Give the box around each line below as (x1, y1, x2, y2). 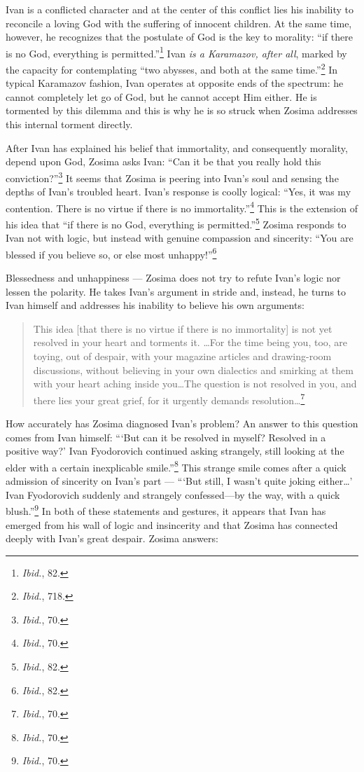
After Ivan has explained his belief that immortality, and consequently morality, (6, 140, 348, 155)
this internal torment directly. (6, 117, 133, 132)
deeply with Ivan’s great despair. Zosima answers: (6, 531, 218, 546)
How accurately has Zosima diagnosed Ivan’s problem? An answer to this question (6, 416, 358, 431)
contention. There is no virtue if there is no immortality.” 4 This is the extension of (6, 198, 358, 215)
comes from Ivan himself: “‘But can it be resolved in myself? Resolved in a (6, 429, 326, 444)
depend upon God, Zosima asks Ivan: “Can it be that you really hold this (6, 154, 321, 169)
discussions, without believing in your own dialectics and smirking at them (33, 362, 353, 377)
